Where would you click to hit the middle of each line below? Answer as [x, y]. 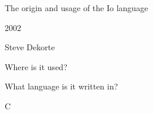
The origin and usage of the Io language [76, 8]
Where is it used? [36, 66]
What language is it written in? [62, 86]
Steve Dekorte [30, 47]
